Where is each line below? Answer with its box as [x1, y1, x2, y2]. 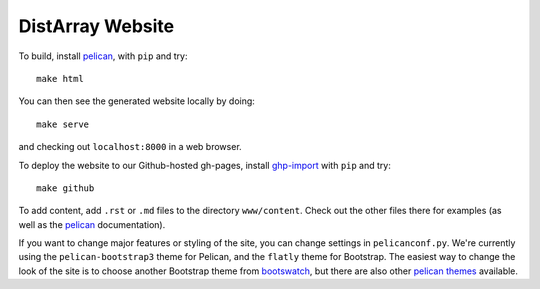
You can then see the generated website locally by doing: [18, 95, 255, 107]
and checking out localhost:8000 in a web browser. [18, 141, 242, 153]
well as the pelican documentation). [18, 218, 166, 230]
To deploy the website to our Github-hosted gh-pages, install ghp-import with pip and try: [18, 159, 392, 171]
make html [36, 73, 84, 84]
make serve [36, 118, 90, 130]
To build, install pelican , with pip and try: [18, 50, 189, 62]
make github [36, 182, 95, 194]
